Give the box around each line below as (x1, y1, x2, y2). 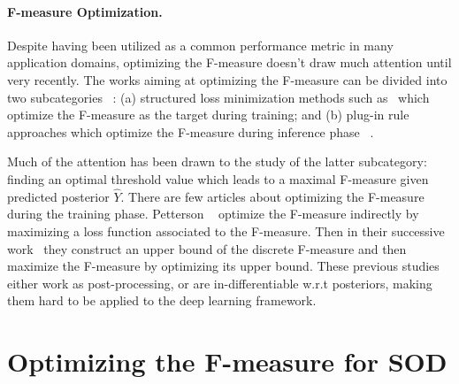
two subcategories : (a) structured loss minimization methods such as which (7, 88, 430, 106)
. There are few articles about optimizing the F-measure (120, 187, 425, 205)
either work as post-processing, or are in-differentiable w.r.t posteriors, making (7, 273, 432, 292)
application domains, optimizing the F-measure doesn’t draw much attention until (7, 53, 452, 72)
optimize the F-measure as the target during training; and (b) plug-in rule (7, 105, 409, 124)
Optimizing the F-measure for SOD (7, 343, 448, 380)
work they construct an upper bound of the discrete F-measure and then (7, 239, 407, 257)
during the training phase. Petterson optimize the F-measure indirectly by (7, 204, 419, 223)
